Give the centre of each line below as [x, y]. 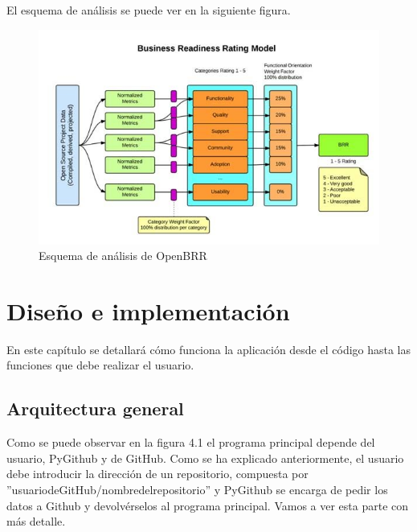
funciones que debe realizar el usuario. [100, 365]
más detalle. [36, 521]
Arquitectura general [95, 408]
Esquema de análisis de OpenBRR [123, 256]
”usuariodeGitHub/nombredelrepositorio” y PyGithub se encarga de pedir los [197, 490]
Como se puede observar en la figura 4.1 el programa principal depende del [191, 442]
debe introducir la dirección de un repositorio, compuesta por [157, 474]
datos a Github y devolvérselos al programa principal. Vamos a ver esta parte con [208, 505]
